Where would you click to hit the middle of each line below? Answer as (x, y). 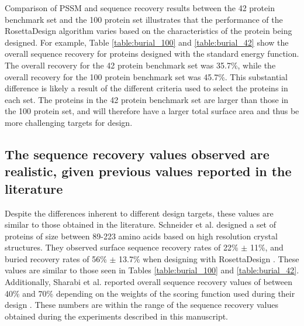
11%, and (267, 247)
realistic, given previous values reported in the (148, 171)
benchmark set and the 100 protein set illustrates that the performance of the (144, 19)
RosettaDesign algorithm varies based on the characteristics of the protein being (148, 31)
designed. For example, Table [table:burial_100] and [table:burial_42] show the (147, 42)
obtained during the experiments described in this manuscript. (117, 316)
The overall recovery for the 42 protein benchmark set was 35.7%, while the (140, 65)
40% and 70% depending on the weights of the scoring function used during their (150, 293)
